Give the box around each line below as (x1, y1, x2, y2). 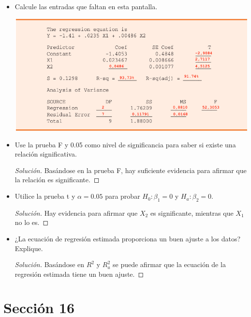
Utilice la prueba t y (15, 191, 75, 201)
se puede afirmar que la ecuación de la (113, 259, 226, 269)
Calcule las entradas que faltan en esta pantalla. (15, 1, 158, 11)
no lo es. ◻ (15, 217, 49, 227)
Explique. (15, 243, 43, 253)
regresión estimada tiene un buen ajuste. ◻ (15, 269, 144, 279)
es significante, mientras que (150, 207, 234, 218)
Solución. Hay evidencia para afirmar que (15, 207, 138, 218)
